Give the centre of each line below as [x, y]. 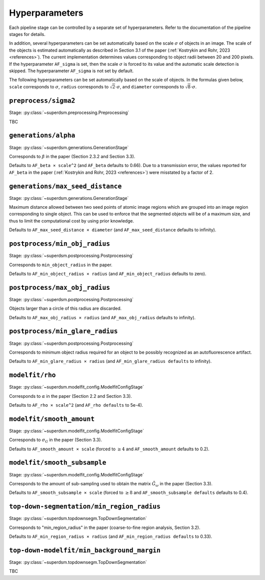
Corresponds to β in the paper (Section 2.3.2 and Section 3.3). [72, 156]
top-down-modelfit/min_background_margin [85, 550]
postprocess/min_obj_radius [60, 244]
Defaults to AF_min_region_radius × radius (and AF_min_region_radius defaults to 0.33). [111, 537]
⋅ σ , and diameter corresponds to [149, 86]
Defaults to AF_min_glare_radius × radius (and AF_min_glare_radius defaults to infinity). [110, 361]
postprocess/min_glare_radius [64, 331]
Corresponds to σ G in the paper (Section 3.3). [56, 441]
